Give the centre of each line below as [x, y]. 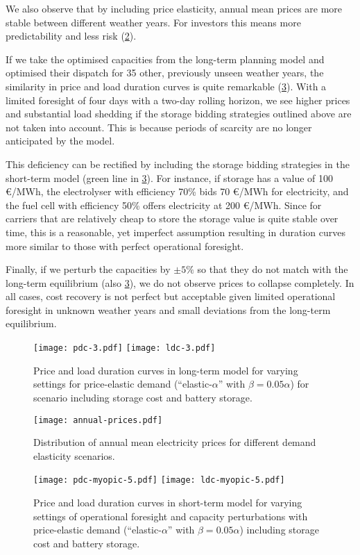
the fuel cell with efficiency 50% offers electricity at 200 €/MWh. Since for [164, 205]
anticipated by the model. [60, 141]
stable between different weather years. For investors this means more [153, 22]
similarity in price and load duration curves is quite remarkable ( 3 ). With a [166, 86]
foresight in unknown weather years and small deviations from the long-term [168, 309]
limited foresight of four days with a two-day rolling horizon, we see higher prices [178, 100]
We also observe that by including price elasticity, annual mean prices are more [174, 8]
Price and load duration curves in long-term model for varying [166, 370]
